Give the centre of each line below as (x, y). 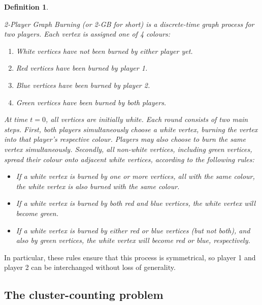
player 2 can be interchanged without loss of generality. (90, 267)
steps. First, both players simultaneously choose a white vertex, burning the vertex (131, 129)
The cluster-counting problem (84, 295)
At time (16, 119)
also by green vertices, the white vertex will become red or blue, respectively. (133, 240)
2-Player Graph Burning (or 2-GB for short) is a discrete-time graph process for (129, 24)
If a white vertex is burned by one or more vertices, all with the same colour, (135, 176)
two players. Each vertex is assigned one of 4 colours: (87, 34)
